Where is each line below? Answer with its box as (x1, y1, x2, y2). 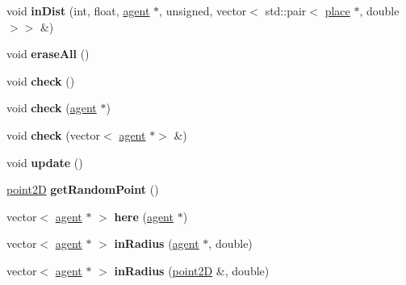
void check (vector (6, 126, 101, 143)
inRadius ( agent (114, 235, 199, 252)
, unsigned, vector (159, 2, 247, 19)
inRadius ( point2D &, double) (114, 262, 270, 279)
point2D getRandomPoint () (6, 181, 159, 198)
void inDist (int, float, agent (6, 2, 150, 19)
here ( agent (114, 207, 174, 224)
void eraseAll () (6, 45, 90, 62)
